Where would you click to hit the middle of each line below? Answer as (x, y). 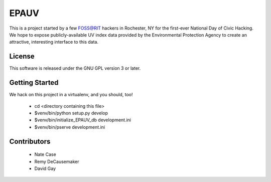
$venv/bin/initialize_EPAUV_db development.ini (83, 120)
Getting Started (34, 83)
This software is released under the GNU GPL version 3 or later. (75, 68)
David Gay (45, 168)
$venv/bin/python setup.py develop (71, 113)
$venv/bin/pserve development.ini (70, 127)
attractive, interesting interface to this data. (54, 42)
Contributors (30, 141)
